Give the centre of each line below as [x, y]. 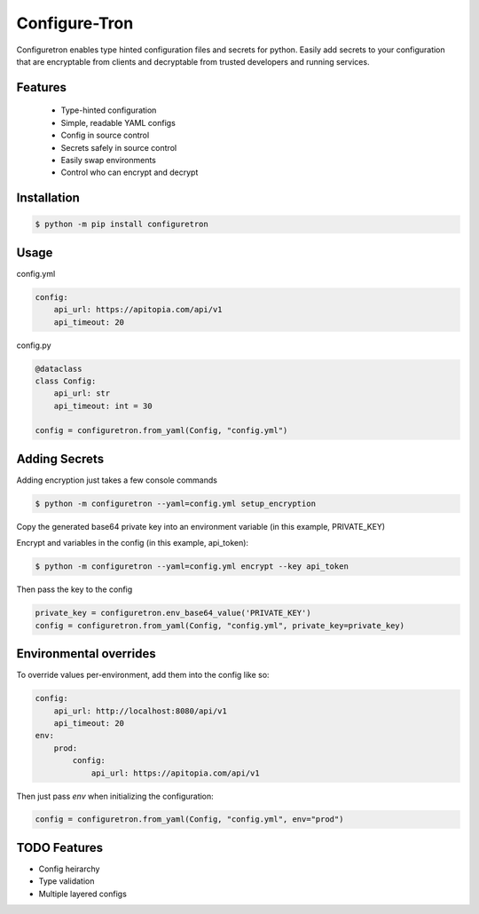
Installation [48, 198]
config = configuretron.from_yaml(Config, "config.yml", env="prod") [189, 819]
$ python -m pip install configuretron [122, 225]
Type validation [67, 881]
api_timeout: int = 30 [103, 406]
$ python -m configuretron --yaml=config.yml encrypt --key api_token [192, 567]
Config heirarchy [69, 869]
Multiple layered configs [83, 894]
